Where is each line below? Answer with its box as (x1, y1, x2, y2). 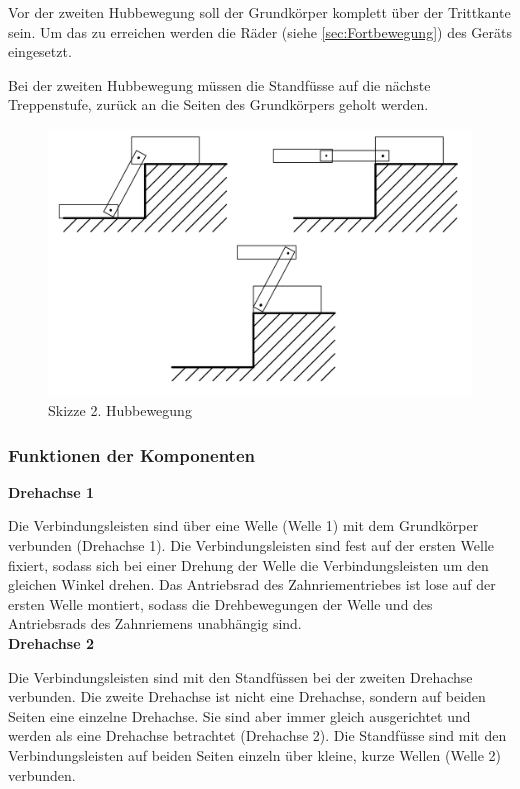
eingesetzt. (8, 41, 72, 62)
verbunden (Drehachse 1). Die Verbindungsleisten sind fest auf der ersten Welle (8, 535, 495, 556)
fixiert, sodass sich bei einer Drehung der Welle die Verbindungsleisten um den (8, 554, 489, 575)
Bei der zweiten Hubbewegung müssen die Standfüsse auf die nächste (8, 74, 431, 95)
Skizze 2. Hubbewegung (48, 400, 192, 421)
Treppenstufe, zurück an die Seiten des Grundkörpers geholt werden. (8, 94, 429, 115)
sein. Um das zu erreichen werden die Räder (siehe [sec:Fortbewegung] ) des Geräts (8, 21, 512, 42)
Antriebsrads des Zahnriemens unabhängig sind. (8, 613, 302, 634)
